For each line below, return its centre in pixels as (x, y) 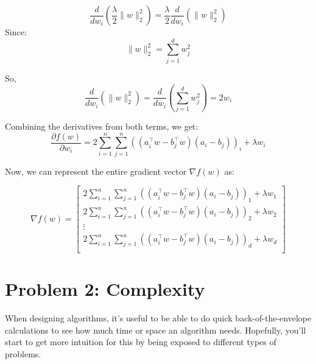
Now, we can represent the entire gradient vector (96, 171)
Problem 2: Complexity (105, 289)
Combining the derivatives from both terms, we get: (102, 126)
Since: (16, 32)
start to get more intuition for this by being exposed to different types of (141, 342)
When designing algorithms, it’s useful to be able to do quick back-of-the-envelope (158, 318)
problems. (23, 353)
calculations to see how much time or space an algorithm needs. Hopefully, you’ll (156, 330)
